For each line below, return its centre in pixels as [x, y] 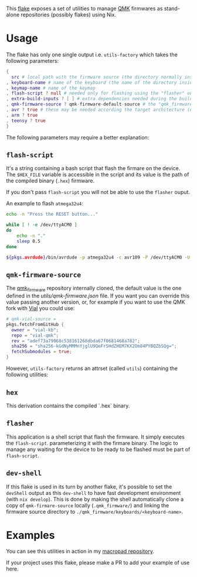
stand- [172, 9]
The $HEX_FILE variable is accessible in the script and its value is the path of [98, 175]
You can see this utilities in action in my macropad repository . [80, 551]
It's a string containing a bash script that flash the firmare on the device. [93, 168]
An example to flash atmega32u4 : [45, 203]
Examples [30, 535]
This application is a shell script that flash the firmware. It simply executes [95, 437]
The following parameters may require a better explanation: [78, 137]
